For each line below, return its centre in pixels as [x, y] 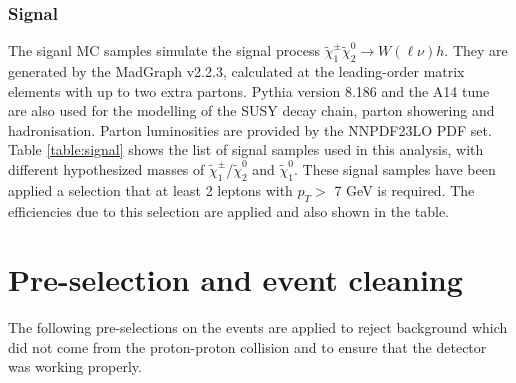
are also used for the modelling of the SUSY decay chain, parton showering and [251, 110]
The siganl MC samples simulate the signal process [164, 50]
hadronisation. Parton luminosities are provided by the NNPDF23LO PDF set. [250, 129]
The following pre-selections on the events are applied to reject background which [258, 327]
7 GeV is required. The [404, 189]
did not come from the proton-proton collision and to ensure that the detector [247, 346]
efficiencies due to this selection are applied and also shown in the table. [228, 210]
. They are [476, 50]
